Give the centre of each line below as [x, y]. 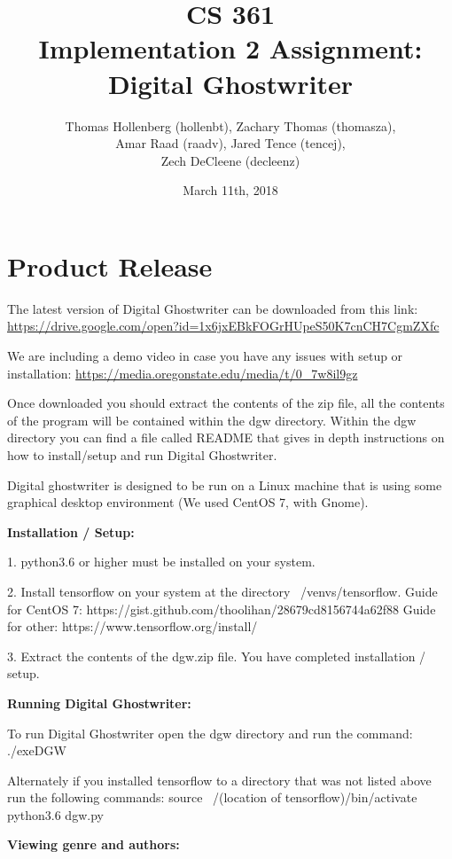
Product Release [110, 266]
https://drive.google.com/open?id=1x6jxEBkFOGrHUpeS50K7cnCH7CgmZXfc [223, 326]
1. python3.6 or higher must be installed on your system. [161, 562]
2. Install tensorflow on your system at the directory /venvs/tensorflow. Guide [222, 591]
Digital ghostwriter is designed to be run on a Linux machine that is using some [225, 484]
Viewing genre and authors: [94, 844]
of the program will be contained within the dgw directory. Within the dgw [212, 420]
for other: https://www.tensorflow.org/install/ [132, 626]
